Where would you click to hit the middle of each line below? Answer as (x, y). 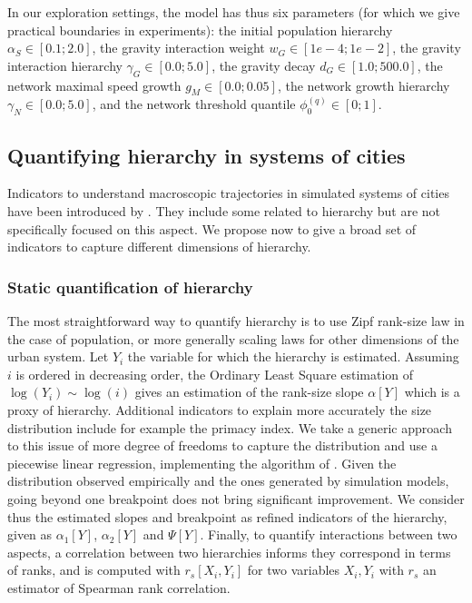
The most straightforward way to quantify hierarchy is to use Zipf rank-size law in (236, 320)
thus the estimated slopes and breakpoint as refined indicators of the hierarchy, (227, 516)
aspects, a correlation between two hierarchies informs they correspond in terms (229, 552)
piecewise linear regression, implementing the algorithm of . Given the (202, 463)
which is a (432, 392)
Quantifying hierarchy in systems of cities (206, 155)
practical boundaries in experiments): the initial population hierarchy (200, 30)
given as (30, 534)
